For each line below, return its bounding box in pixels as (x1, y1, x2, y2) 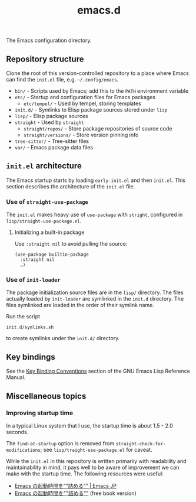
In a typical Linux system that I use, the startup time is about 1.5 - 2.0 (6, 422, 173, 429)
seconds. (6, 428, 29, 435)
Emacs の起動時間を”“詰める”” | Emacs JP (14, 482, 117, 489)
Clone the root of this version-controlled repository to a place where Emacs (6, 70, 190, 77)
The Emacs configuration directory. (6, 37, 92, 44)
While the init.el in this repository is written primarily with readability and (6, 457, 187, 464)
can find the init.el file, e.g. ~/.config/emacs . (6, 76, 119, 83)
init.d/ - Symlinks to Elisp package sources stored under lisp (14, 106, 168, 113)
